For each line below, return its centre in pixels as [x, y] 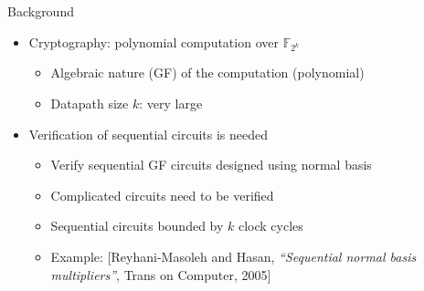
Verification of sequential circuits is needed [148, 134]
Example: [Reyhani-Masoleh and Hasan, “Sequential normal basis [233, 256]
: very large [171, 103]
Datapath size [90, 103]
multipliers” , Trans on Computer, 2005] [161, 274]
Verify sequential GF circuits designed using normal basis [211, 165]
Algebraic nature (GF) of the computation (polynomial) [207, 73]
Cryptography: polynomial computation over [154, 42]
